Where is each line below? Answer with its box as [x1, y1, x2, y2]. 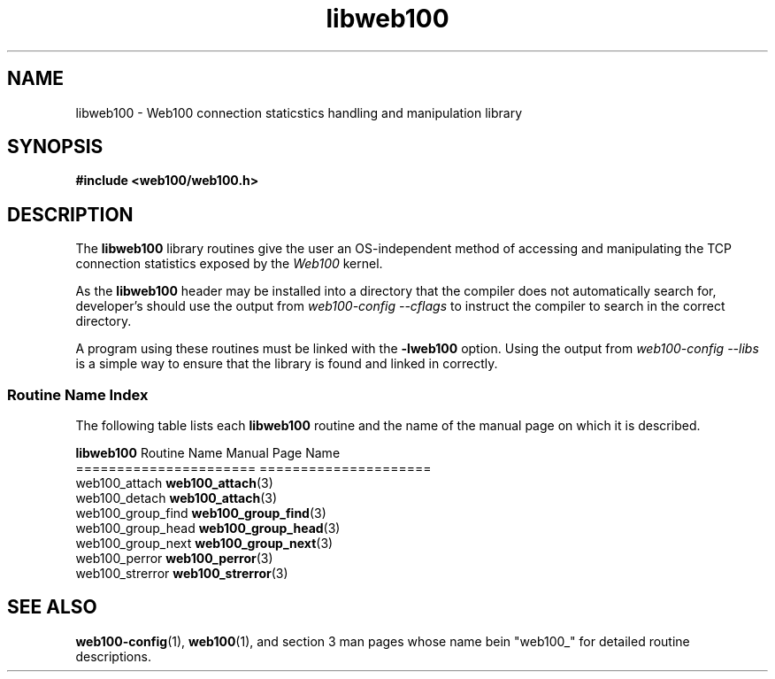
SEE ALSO [7, 596, 97, 619]
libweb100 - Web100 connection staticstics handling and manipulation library [75, 104, 523, 120]
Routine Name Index [7, 385, 149, 404]
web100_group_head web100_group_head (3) [75, 521, 341, 536]
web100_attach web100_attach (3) [75, 475, 273, 491]
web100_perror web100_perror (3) [75, 551, 273, 567]
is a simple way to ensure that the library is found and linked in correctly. [75, 356, 498, 372]
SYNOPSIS [7, 135, 104, 158]
